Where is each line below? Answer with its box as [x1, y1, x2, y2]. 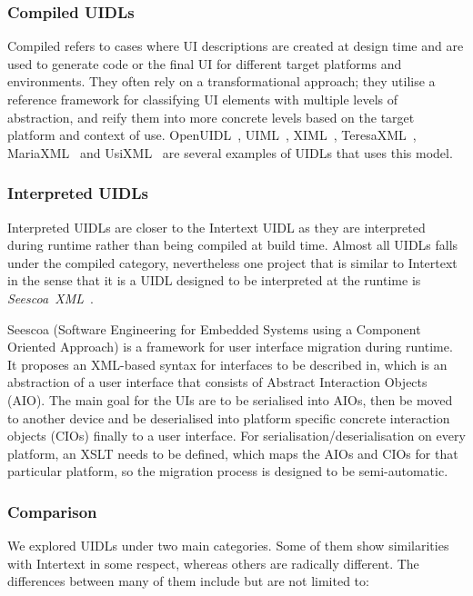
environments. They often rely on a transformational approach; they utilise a [7, 72, 436, 91]
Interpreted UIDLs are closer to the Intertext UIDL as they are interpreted [7, 217, 426, 236]
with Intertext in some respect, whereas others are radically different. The [7, 553, 419, 572]
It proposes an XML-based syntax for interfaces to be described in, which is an [7, 354, 448, 373]
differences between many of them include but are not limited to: [7, 571, 369, 591]
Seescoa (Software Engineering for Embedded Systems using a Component [7, 319, 421, 338]
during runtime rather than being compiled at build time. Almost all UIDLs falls [7, 235, 458, 254]
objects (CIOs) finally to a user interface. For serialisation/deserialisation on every [7, 426, 466, 445]
